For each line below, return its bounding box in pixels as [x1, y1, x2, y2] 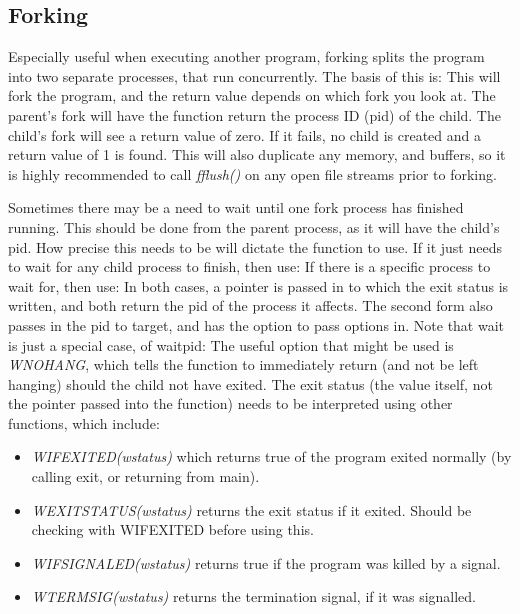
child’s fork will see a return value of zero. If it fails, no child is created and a [8, 124, 481, 145]
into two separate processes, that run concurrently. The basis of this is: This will [8, 65, 501, 86]
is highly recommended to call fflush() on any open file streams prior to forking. [8, 163, 497, 184]
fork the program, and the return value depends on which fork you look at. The [8, 85, 496, 106]
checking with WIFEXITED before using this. [31, 519, 314, 540]
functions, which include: [8, 412, 160, 433]
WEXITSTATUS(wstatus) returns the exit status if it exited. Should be [31, 499, 472, 520]
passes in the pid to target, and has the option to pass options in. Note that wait [8, 314, 505, 335]
